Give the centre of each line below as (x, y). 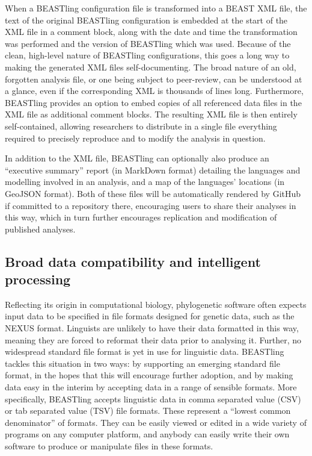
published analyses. (40, 229)
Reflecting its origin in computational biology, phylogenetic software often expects (156, 304)
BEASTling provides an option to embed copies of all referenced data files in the (153, 102)
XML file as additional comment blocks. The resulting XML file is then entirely (151, 114)
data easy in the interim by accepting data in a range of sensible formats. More (151, 387)
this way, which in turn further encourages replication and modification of (141, 217)
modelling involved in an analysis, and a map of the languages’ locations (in (145, 182)
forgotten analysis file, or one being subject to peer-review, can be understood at (154, 79)
